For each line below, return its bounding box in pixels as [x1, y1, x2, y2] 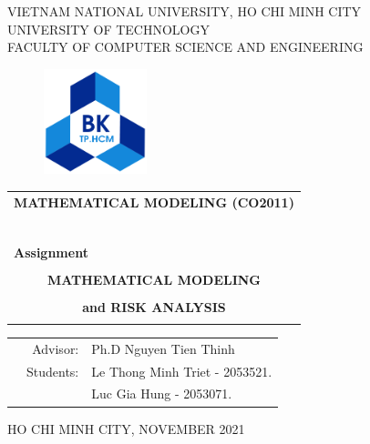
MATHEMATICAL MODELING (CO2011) [14, 192, 294, 211]
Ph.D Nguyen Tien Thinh [91, 338, 235, 358]
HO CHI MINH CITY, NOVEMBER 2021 [7, 419, 245, 438]
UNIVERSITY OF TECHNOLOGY [7, 19, 210, 38]
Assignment [14, 242, 88, 261]
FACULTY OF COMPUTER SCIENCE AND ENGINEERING [7, 37, 364, 56]
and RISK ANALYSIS [82, 297, 226, 316]
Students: [26, 361, 79, 380]
